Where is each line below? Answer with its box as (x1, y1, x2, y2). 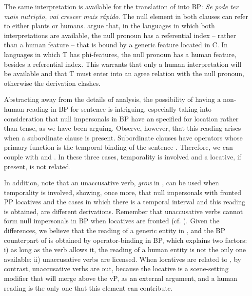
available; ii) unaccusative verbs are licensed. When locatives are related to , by (4, 254, 241, 264)
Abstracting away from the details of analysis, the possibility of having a (4, 94, 221, 104)
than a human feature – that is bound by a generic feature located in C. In (4, 39, 228, 50)
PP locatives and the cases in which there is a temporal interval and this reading (4, 197, 246, 207)
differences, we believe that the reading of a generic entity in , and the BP (4, 225, 225, 236)
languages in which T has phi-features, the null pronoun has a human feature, (4, 49, 236, 59)
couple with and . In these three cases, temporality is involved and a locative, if (4, 151, 241, 161)
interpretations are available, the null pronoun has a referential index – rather (4, 30, 236, 40)
